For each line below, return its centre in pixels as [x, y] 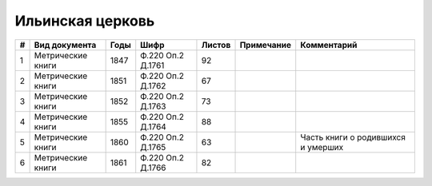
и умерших [322, 147]
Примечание [266, 45]
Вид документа [65, 45]
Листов [216, 45]
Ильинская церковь [85, 21]
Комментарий [329, 45]
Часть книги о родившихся [353, 137]
